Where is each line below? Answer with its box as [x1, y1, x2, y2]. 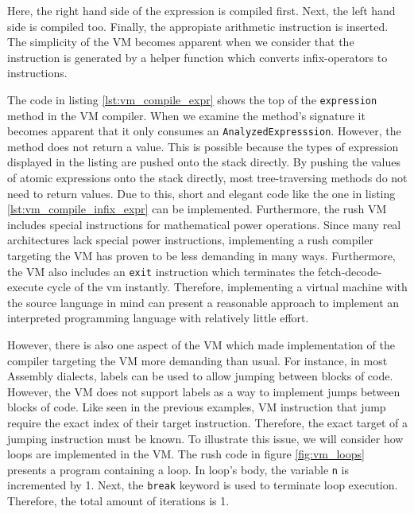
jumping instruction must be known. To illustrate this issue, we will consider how [7, 430, 404, 446]
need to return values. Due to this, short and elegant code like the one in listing [7, 185, 396, 201]
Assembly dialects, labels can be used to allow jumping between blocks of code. [7, 368, 393, 384]
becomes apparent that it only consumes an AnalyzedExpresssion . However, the [7, 123, 401, 139]
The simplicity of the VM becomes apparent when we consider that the [7, 33, 354, 50]
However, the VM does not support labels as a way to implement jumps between [7, 383, 400, 399]
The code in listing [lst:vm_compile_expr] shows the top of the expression [7, 91, 377, 107]
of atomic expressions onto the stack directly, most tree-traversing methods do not [7, 169, 408, 186]
